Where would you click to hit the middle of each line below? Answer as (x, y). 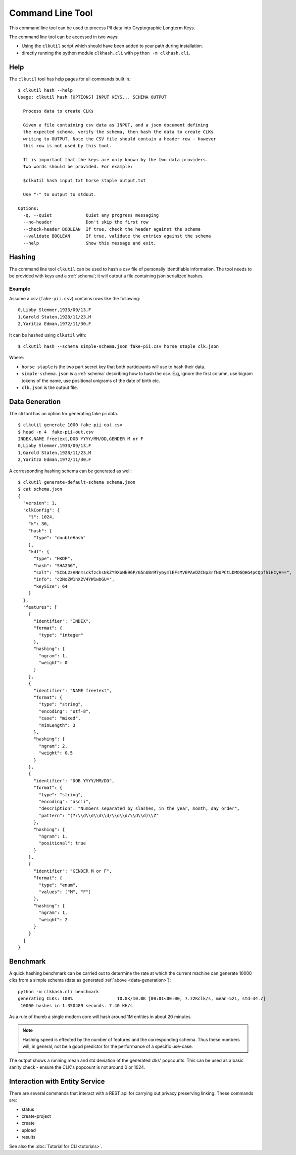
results (28, 1137)
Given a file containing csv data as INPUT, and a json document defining (116, 125)
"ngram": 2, (53, 746)
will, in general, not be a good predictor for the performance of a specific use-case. (108, 1046)
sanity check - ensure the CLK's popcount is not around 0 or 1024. (77, 1067)
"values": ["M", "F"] (65, 892)
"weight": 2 (53, 920)
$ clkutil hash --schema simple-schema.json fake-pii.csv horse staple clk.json (119, 347)
